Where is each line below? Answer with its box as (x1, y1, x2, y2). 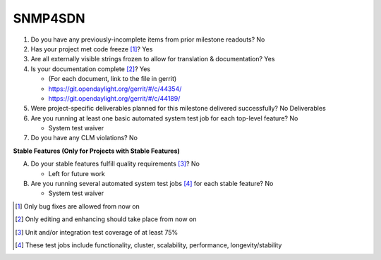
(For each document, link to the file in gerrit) (48, 75, 177, 83)
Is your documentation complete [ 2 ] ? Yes (30, 64, 151, 73)
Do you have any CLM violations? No (30, 134, 138, 142)
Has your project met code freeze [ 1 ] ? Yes (30, 44, 153, 53)
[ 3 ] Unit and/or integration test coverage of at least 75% (15, 228, 179, 236)
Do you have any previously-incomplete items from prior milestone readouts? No (30, 35, 265, 44)
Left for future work (48, 169, 105, 178)
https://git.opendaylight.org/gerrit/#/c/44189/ (48, 94, 181, 102)
